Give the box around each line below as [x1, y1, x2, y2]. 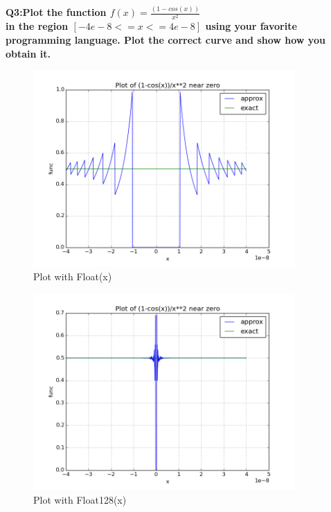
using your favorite [205, 19, 297, 33]
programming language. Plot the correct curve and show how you [6, 33, 325, 47]
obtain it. [6, 46, 51, 60]
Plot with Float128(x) [33, 492, 127, 506]
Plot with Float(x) [33, 269, 112, 284]
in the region [6, 19, 69, 33]
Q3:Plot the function [6, 5, 107, 19]
